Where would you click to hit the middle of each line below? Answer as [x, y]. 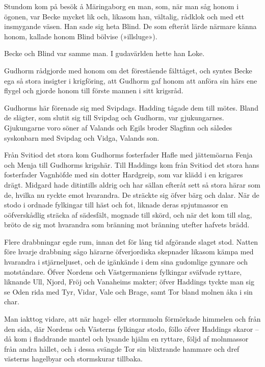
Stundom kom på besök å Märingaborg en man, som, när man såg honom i [122, 6]
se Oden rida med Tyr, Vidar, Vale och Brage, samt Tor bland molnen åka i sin [128, 291]
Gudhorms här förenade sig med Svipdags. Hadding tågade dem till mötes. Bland [131, 107]
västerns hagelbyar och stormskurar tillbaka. [73, 359]
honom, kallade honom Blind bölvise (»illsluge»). [81, 36]
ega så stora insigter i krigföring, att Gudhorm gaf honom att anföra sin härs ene [131, 80]
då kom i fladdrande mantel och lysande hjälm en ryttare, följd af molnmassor [126, 339]
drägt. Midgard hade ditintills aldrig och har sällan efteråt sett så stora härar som [132, 184]
